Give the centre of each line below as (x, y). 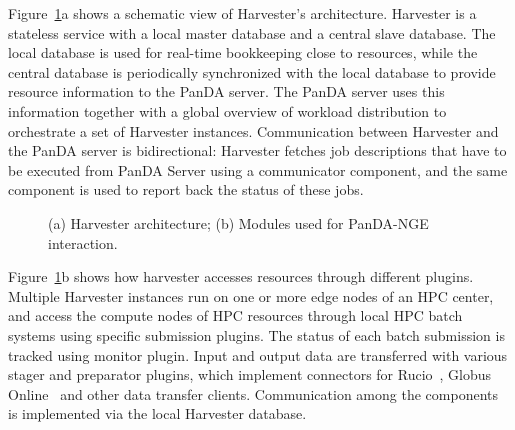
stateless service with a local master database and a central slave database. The (252, 32)
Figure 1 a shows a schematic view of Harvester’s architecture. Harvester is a (242, 13)
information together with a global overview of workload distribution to (227, 110)
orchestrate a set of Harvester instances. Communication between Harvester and (253, 130)
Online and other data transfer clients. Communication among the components (253, 393)
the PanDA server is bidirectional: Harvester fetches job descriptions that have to (257, 150)
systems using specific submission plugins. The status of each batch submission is (256, 334)
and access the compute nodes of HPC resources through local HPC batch (235, 315)
